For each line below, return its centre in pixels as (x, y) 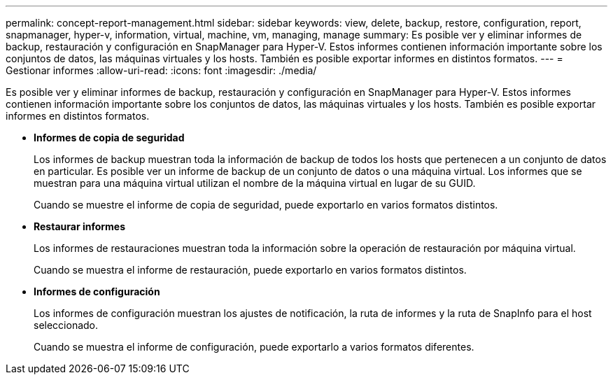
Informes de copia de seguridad (109, 138)
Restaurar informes (80, 226)
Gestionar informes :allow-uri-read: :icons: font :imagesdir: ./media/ (161, 70)
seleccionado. (66, 325)
